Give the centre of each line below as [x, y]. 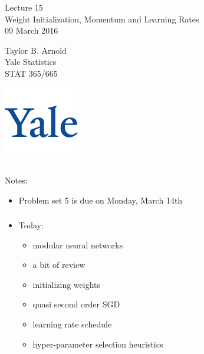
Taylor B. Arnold [36, 50]
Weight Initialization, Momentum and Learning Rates [102, 19]
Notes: [16, 180]
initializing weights [67, 284]
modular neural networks [78, 245]
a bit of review [59, 265]
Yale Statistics [31, 62]
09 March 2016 [32, 30]
